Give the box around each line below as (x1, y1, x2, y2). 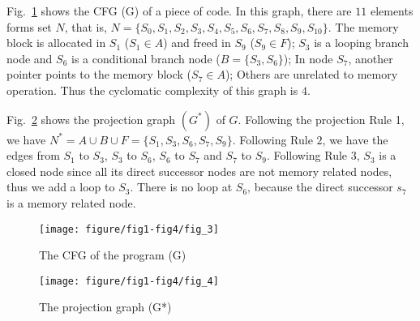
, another (348, 49, 393, 66)
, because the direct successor (247, 178, 393, 195)
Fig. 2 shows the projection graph (6, 110, 176, 127)
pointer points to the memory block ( (6, 66, 192, 83)
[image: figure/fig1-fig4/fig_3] (39, 223, 219, 235)
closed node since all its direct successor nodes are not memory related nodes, (6, 162, 392, 179)
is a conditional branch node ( (71, 49, 221, 66)
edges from (6, 147, 60, 164)
